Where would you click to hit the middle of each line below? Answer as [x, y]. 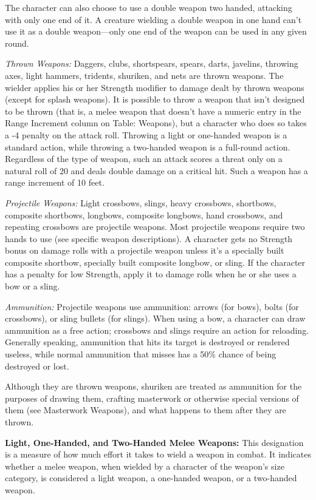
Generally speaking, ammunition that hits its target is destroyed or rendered [147, 342]
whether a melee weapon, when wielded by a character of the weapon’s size [145, 466]
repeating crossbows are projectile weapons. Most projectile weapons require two [155, 227]
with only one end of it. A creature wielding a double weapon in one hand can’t [153, 19]
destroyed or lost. [37, 366]
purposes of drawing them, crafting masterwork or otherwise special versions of [152, 398]
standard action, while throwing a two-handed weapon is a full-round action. [148, 147]
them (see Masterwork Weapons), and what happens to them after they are [146, 410]
